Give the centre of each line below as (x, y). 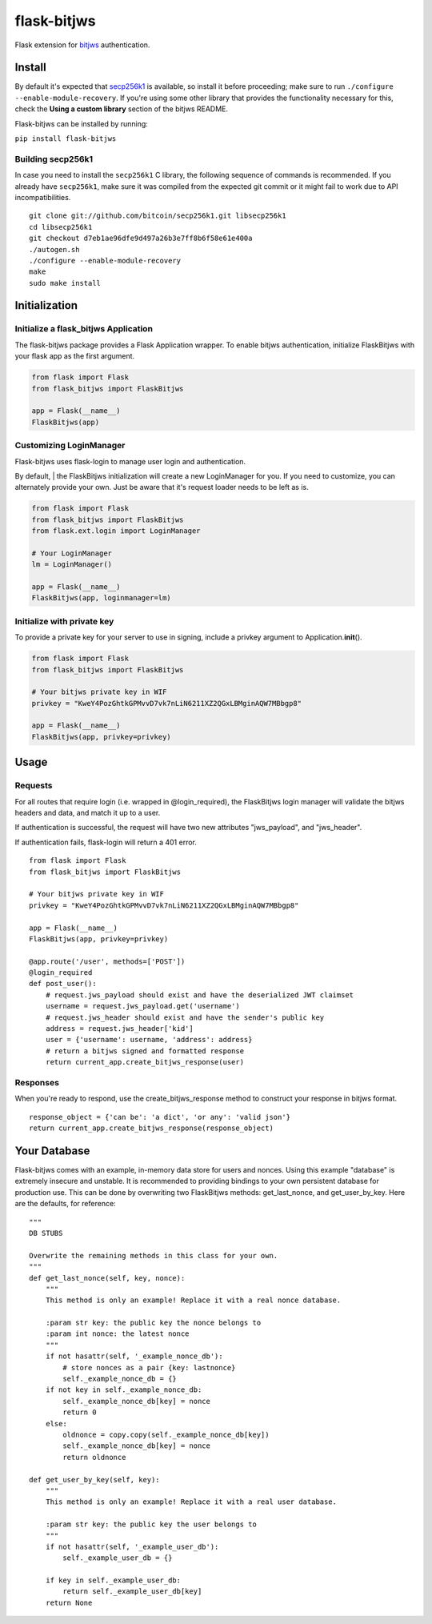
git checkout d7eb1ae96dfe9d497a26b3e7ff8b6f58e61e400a (141, 239)
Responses (37, 1082)
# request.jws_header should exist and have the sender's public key (185, 1017)
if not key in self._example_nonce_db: (124, 1390)
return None (69, 1602)
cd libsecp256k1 (61, 227)
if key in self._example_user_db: (113, 1580)
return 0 (80, 1412)
